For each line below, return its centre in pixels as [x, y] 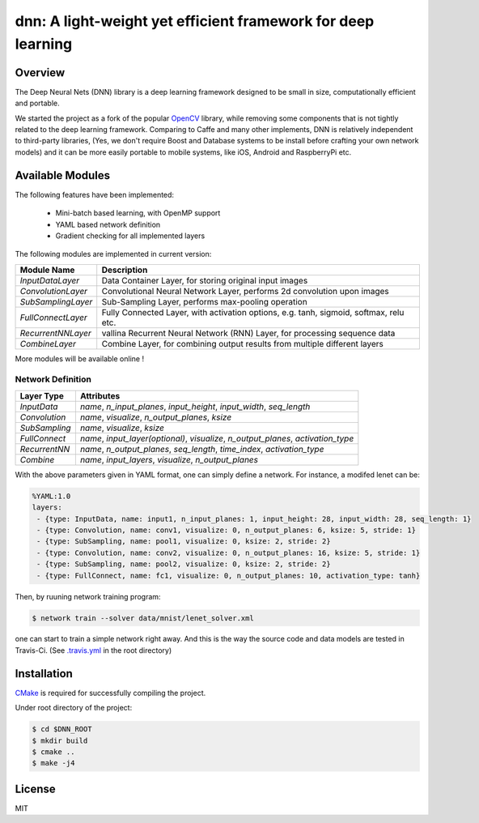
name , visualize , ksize [122, 428]
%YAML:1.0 [51, 496]
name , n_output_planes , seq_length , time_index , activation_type [202, 449]
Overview [40, 72]
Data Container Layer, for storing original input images [205, 280]
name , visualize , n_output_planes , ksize [156, 417]
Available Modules [63, 175]
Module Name [47, 270]
